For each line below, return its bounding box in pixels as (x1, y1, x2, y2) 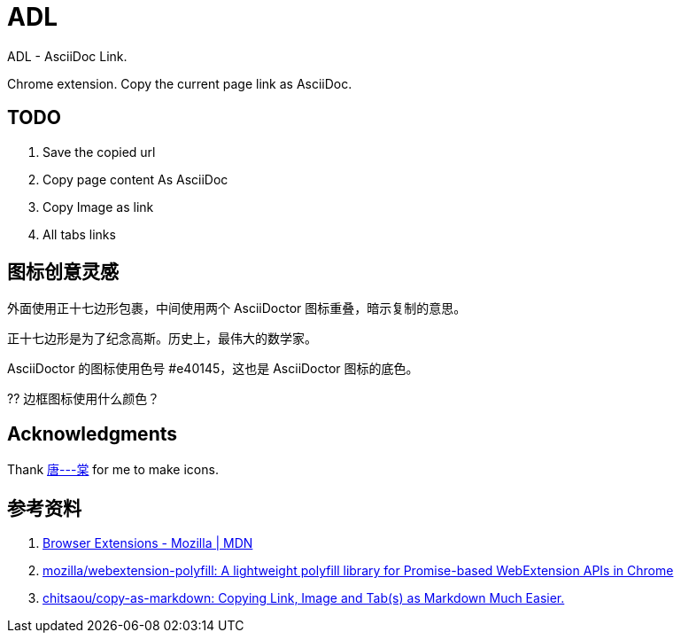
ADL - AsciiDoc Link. (7, 48, 128, 64)
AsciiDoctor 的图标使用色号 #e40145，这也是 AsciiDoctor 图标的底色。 (7, 361, 419, 377)
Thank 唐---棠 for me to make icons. (7, 462, 219, 478)
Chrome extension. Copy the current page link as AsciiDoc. (7, 75, 352, 91)
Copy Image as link (43, 199, 154, 215)
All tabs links (43, 226, 116, 242)
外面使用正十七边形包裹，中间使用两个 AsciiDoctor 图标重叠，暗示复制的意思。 (7, 300, 467, 316)
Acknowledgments (7, 422, 178, 445)
